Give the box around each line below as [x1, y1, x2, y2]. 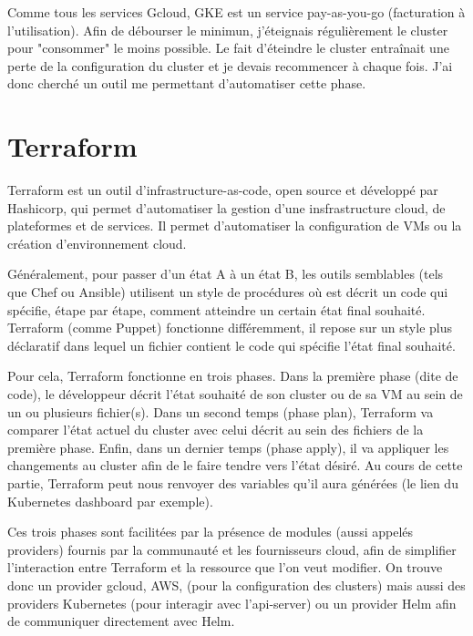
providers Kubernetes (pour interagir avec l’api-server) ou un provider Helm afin [7, 593, 457, 612]
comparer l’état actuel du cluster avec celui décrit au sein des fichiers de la [7, 420, 424, 439]
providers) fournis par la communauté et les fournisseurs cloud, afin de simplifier [7, 539, 457, 559]
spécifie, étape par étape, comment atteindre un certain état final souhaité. [7, 300, 426, 319]
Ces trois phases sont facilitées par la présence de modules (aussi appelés [7, 522, 414, 541]
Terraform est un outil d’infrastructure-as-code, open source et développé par [7, 180, 438, 200]
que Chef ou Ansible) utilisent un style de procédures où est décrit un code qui [7, 282, 448, 302]
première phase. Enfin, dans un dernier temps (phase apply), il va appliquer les [7, 437, 449, 456]
